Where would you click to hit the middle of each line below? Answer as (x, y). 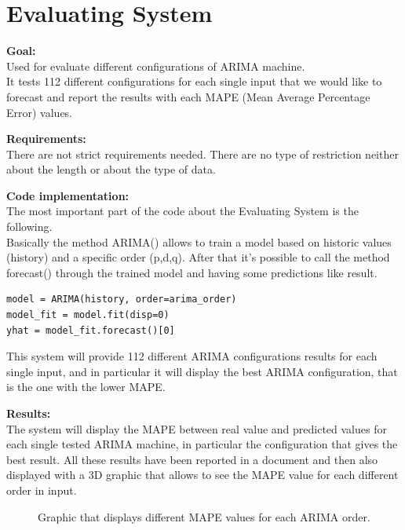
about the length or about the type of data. (111, 169)
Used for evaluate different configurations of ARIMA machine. (156, 66)
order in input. (42, 490)
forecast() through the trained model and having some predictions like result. (192, 272)
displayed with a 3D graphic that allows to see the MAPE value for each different (202, 475)
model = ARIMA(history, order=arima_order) (122, 300)
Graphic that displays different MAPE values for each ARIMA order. (204, 516)
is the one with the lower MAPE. (86, 387)
